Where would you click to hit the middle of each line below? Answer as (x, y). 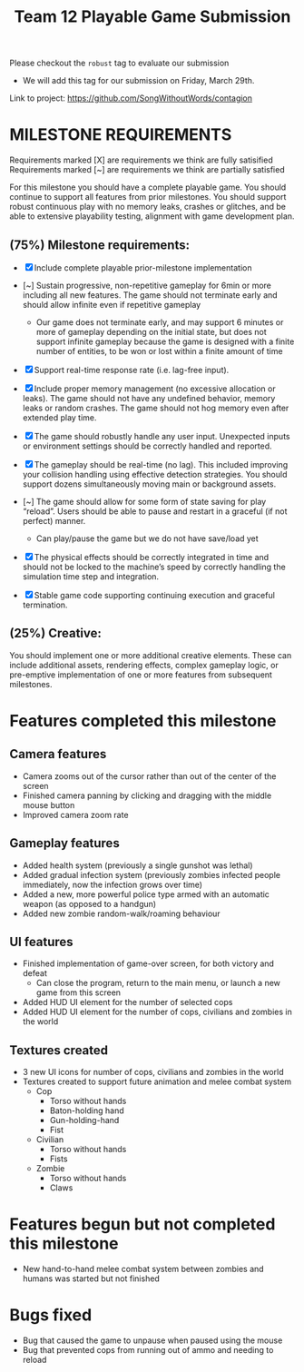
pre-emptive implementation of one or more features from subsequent (141, 675)
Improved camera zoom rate (75, 814)
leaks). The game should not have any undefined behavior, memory (149, 398)
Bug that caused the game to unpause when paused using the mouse (152, 1340)
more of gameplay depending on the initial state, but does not (152, 331)
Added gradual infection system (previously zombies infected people (152, 874)
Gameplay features (64, 843)
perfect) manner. (54, 520)
